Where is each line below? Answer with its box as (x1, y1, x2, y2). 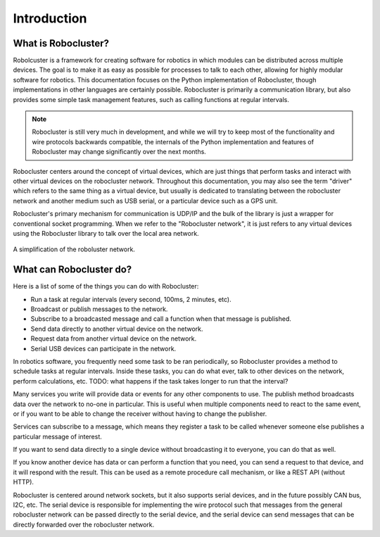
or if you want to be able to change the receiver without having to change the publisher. (13, 409, 267, 418)
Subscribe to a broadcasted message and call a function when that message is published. (30, 315, 292, 323)
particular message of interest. (13, 432, 102, 441)
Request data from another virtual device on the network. (30, 334, 197, 343)
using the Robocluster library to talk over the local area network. (13, 229, 200, 237)
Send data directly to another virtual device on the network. (30, 324, 203, 333)
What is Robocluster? (13, 37, 109, 49)
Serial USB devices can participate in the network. (30, 344, 177, 353)
